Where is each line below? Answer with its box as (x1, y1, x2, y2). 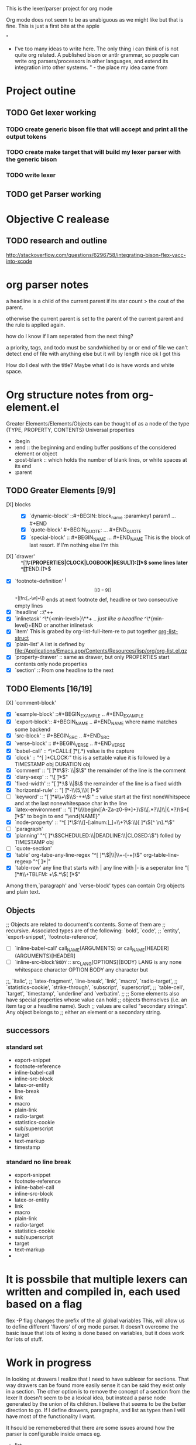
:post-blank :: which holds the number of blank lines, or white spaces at (14, 456, 187, 463)
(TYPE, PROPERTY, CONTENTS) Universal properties (6, 426, 135, 433)
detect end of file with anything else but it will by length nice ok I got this (6, 350, 181, 357)
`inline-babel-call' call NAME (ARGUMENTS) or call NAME (14, 945, 145, 953)
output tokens (6, 132, 47, 140)
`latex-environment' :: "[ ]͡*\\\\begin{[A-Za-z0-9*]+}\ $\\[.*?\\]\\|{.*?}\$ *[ (14, 806, 189, 813)
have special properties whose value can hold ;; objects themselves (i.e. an (6, 996, 187, 1003)
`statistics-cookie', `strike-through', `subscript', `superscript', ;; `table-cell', (6, 983, 185, 991)
